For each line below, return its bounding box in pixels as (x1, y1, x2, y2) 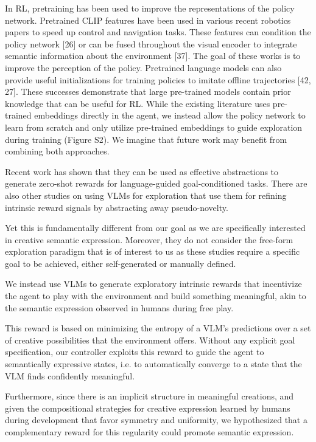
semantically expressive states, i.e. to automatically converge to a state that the (5, 357, 302, 370)
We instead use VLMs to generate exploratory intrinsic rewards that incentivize (5, 277, 302, 290)
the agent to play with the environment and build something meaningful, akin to (5, 289, 306, 302)
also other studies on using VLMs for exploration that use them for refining (5, 188, 287, 201)
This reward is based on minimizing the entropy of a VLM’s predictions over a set (5, 322, 311, 334)
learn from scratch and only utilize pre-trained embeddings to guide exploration (5, 120, 303, 133)
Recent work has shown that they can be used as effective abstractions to (5, 165, 279, 178)
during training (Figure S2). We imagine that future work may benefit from (5, 133, 287, 145)
